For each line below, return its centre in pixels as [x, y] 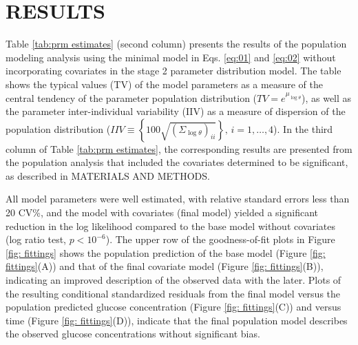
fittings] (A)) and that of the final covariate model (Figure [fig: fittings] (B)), [165, 266]
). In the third [303, 128]
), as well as [327, 97]
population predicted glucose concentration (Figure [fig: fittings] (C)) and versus [173, 307]
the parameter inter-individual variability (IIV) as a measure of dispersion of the [176, 111]
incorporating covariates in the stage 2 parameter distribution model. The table [173, 71]
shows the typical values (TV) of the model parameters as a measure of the [164, 84]
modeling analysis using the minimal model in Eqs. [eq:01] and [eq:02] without [171, 57]
